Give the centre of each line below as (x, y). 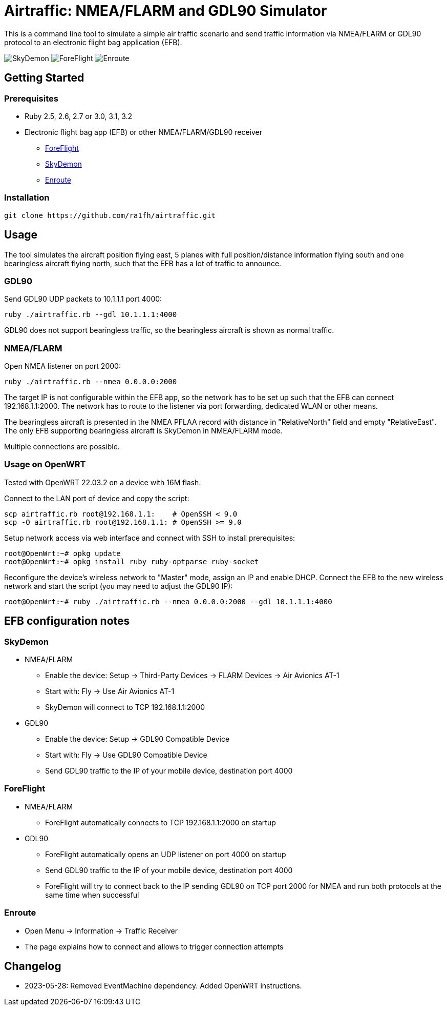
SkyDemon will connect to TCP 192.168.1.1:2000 (125, 707)
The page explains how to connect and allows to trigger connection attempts (154, 946)
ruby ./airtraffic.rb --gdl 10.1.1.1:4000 (91, 315)
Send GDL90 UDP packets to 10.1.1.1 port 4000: (83, 299)
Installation (27, 198)
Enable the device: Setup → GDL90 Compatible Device (137, 739)
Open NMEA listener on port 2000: (62, 366)
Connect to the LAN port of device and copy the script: (97, 498)
